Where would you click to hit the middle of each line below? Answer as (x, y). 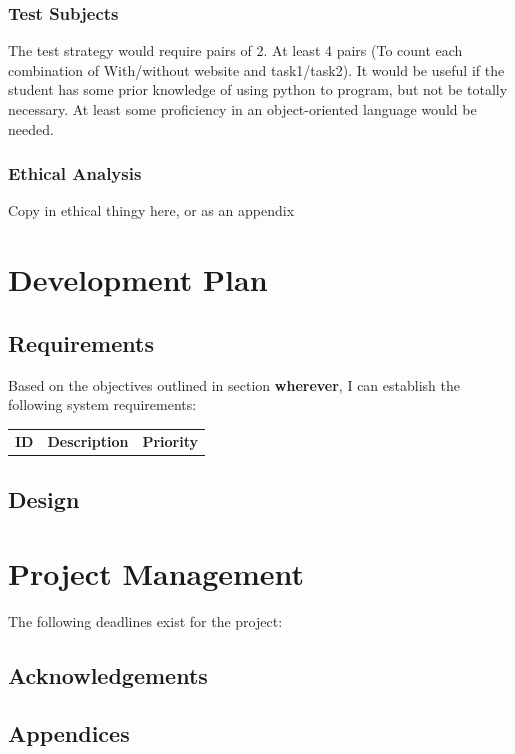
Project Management (156, 572)
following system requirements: (102, 404)
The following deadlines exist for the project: (145, 620)
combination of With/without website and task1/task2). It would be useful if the (256, 69)
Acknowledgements (108, 674)
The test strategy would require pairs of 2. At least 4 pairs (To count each (235, 50)
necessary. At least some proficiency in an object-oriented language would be (242, 109)
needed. (31, 128)
